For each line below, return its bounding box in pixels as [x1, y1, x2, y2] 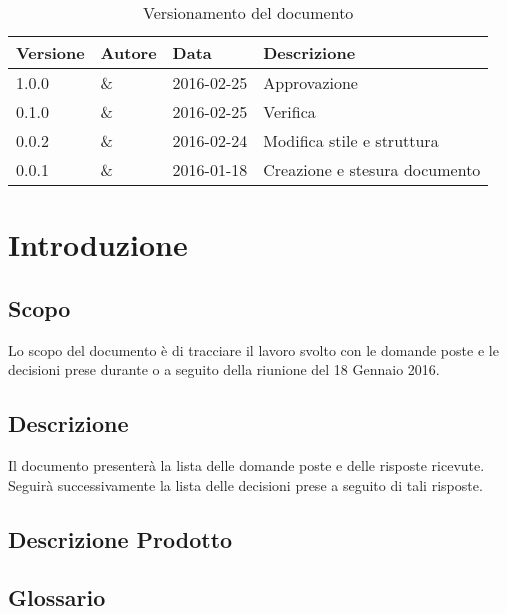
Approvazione [263, 71, 358, 94]
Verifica [263, 100, 316, 123]
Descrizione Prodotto [8, 523, 233, 554]
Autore [100, 41, 157, 64]
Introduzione [8, 224, 188, 265]
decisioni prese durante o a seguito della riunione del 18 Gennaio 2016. [8, 359, 440, 380]
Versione [16, 41, 85, 64]
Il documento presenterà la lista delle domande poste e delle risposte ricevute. [8, 454, 485, 475]
